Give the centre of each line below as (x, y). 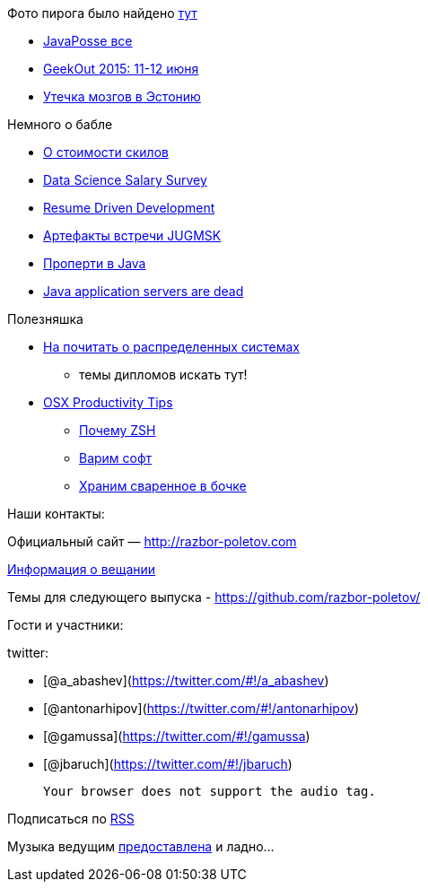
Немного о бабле (60, 124)
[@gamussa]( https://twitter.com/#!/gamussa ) (177, 736)
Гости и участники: (66, 625)
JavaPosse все (88, 41)
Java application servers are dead (144, 291)
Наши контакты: (56, 514)
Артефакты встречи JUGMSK (132, 235)
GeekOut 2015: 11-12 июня (121, 69)
